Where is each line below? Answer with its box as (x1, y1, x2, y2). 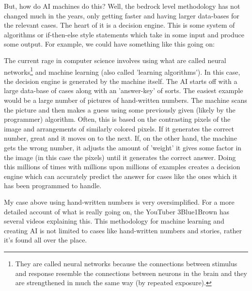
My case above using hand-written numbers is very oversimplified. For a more (4, 196, 235, 207)
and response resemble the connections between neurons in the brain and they (15, 268, 247, 278)
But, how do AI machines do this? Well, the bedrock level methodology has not (4, 1, 240, 11)
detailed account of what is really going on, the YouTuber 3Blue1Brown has (4, 206, 230, 216)
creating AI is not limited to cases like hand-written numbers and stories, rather (4, 225, 242, 235)
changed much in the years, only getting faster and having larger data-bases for (4, 10, 239, 20)
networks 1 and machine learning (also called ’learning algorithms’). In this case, (4, 65, 240, 77)
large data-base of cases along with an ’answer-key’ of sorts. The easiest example (4, 85, 243, 96)
